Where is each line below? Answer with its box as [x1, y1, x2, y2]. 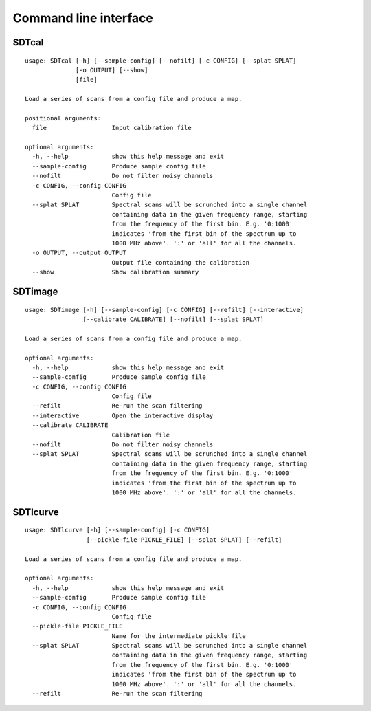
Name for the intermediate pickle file [111, 632, 247, 639]
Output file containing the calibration [111, 259, 250, 266]
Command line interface [12, 10, 154, 25]
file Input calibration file [32, 124, 192, 132]
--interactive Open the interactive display [32, 411, 214, 419]
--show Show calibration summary [32, 268, 199, 276]
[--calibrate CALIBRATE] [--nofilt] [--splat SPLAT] [82, 315, 265, 323]
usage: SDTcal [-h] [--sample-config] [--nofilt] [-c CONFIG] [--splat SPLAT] [25, 56, 297, 65]
